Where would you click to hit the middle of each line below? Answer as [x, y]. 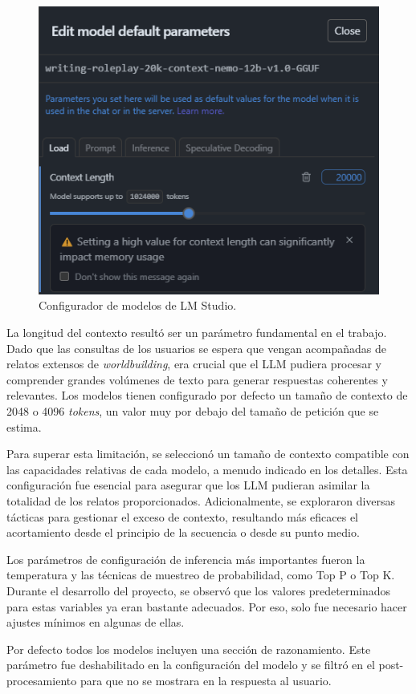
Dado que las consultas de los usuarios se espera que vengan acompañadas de [197, 348]
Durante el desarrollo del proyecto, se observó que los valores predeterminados [199, 590]
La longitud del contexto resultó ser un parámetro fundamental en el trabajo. [197, 333]
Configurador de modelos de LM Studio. [138, 305]
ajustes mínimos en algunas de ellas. [96, 622]
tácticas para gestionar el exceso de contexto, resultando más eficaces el [182, 516]
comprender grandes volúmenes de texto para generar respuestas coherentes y [197, 379]
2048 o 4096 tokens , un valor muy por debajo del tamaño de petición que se [193, 410]
